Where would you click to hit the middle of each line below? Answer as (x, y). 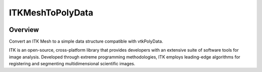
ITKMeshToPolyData (51, 13)
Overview (24, 30)
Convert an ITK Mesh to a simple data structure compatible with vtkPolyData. (86, 42)
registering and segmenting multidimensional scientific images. (72, 64)
